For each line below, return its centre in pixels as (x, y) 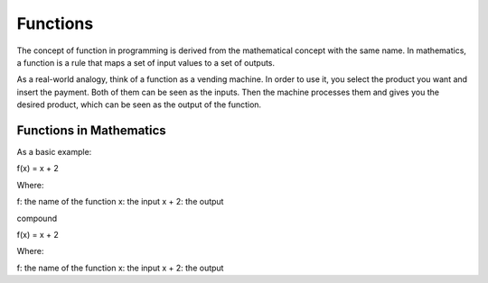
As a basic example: (54, 152)
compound (37, 218)
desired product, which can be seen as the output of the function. (139, 105)
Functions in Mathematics (91, 130)
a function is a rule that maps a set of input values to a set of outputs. (146, 62)
